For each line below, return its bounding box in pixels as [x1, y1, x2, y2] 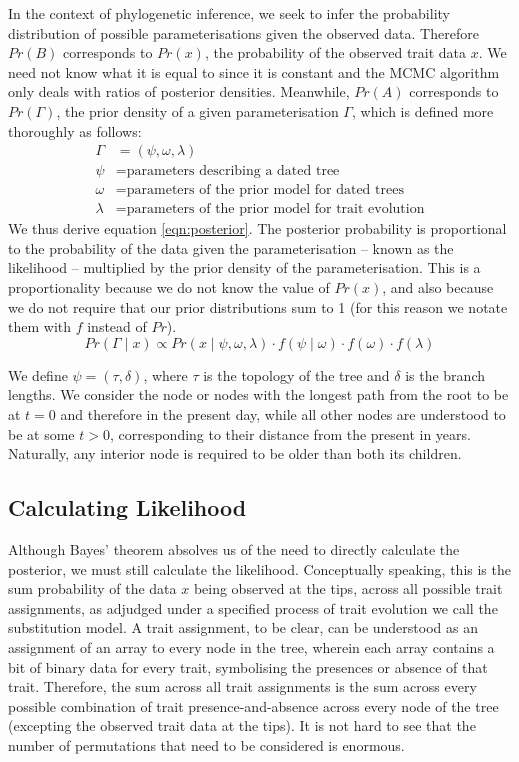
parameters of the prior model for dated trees [126, 183, 404, 198]
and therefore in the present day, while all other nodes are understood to [60, 404, 506, 425]
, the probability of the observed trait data [204, 42, 467, 63]
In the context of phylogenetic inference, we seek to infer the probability [8, 3, 450, 23]
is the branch [405, 364, 486, 385]
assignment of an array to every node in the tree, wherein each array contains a [8, 636, 495, 657]
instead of [87, 316, 147, 337]
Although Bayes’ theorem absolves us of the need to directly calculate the [8, 539, 460, 560]
